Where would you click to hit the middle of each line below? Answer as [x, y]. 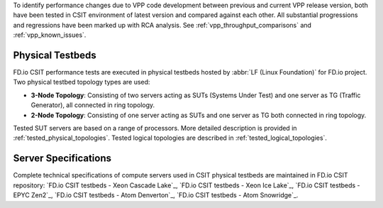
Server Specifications [62, 159]
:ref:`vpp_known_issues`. [50, 35]
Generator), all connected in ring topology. [93, 105]
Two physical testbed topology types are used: [82, 82]
